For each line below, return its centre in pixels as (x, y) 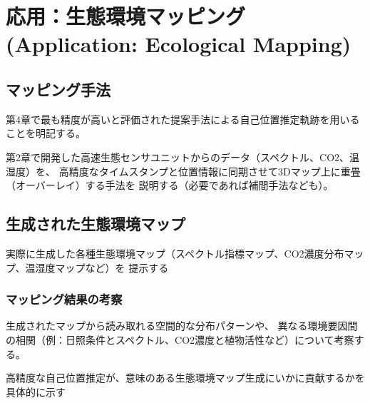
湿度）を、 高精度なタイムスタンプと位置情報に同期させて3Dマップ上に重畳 (183, 171)
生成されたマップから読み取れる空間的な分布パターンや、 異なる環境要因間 (182, 326)
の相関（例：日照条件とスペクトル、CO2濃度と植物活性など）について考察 (180, 339)
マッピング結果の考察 (64, 299)
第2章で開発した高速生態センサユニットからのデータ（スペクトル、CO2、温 (183, 157)
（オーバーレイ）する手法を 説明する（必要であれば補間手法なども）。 (170, 185)
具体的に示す (36, 391)
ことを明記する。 (46, 133)
